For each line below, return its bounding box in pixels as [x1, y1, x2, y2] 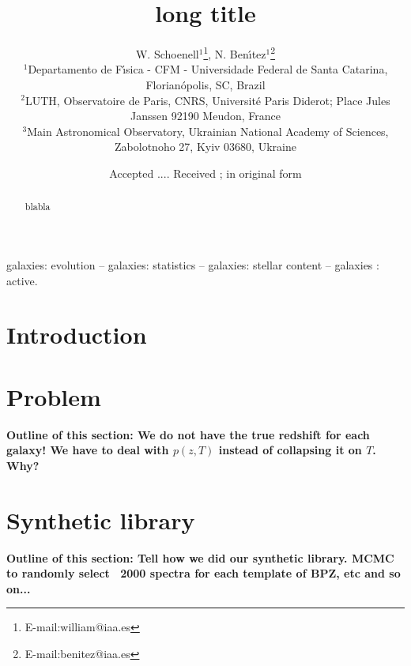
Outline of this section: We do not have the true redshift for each [6, 426, 370, 442]
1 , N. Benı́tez [203, 43, 266, 62]
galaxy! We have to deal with [6, 442, 169, 458]
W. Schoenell [135, 45, 199, 62]
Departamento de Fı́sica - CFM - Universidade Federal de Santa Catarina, [28, 61, 388, 77]
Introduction [6, 318, 147, 351]
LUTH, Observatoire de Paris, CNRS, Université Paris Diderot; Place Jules [25, 92, 390, 108]
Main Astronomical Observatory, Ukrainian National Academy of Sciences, [27, 122, 389, 139]
